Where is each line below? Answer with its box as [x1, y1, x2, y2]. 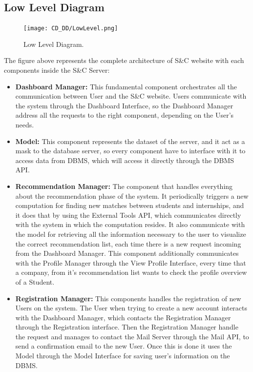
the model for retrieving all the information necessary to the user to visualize [15, 228, 246, 239]
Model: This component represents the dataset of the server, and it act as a [15, 136, 245, 146]
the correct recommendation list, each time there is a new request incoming [15, 238, 241, 248]
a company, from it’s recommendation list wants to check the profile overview [15, 267, 247, 277]
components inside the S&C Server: [4, 65, 110, 75]
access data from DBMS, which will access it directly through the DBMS [15, 155, 234, 165]
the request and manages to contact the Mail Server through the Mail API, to [15, 331, 249, 341]
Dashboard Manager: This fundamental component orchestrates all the [15, 81, 237, 91]
